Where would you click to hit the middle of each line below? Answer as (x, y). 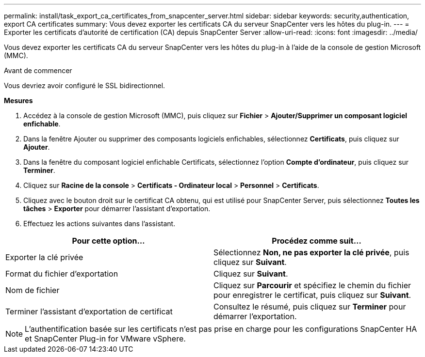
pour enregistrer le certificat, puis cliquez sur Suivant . (312, 295)
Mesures (18, 101)
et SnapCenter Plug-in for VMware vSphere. (105, 339)
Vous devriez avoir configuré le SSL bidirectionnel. (85, 85)
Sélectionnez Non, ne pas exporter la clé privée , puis (311, 252)
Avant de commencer (38, 70)
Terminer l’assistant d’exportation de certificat (89, 311)
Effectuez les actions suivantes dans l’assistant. (99, 224)
